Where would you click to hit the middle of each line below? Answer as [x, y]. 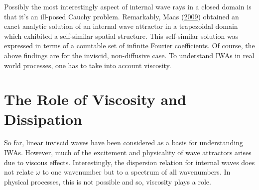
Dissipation [43, 119]
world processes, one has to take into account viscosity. [88, 65]
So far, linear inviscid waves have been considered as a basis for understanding [124, 142]
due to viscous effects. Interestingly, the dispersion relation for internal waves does [129, 162]
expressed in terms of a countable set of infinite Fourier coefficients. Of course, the [129, 46]
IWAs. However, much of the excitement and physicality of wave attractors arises [128, 152]
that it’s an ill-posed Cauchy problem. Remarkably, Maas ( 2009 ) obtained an [122, 16]
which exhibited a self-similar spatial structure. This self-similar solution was [121, 36]
